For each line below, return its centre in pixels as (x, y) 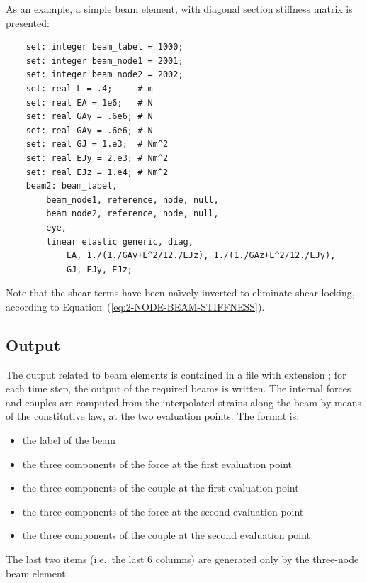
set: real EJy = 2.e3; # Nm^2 (97, 158)
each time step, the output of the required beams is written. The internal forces (179, 388)
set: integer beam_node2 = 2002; (105, 75)
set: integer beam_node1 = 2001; (105, 61)
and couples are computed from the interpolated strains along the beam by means (184, 402)
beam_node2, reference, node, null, (132, 214)
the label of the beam (69, 440)
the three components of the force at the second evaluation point (163, 511)
